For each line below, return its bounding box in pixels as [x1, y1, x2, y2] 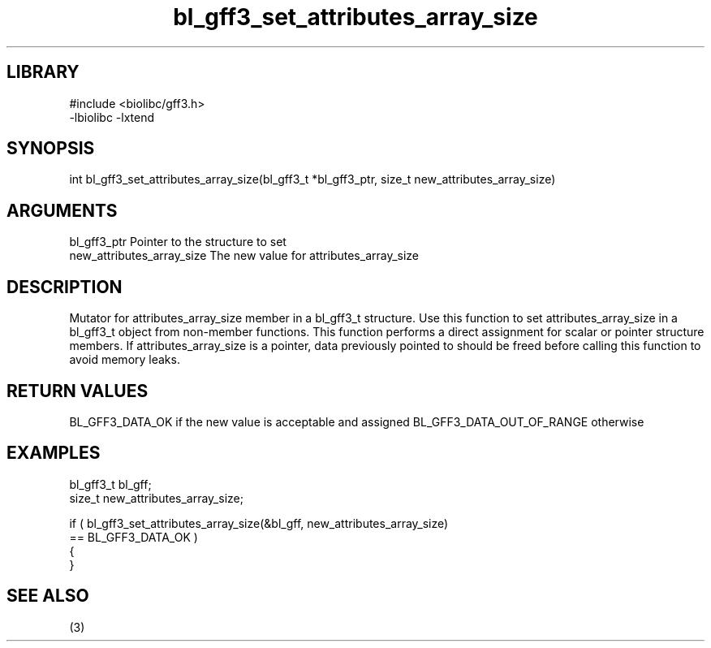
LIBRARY [6, 62, 80, 83]
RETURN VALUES [6, 380, 149, 401]
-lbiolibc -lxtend [69, 110, 155, 124]
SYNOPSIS [6, 138, 95, 159]
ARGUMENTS [6, 200, 118, 221]
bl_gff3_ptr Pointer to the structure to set [69, 235, 287, 249]
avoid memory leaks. [69, 352, 180, 367]
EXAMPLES [6, 443, 101, 464]
